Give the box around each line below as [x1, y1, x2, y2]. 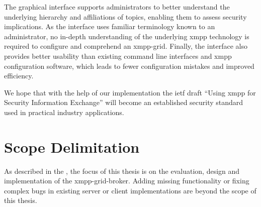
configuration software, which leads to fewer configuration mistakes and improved [4, 60, 254, 71]
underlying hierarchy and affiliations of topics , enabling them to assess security [4, 11, 247, 22]
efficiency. [4, 70, 34, 81]
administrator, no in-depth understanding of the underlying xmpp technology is [4, 31, 249, 41]
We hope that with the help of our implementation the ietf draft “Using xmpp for [4, 87, 256, 97]
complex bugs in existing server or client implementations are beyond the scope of [4, 185, 256, 195]
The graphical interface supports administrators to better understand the [4, 2, 230, 12]
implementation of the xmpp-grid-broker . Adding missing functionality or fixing [4, 175, 249, 186]
